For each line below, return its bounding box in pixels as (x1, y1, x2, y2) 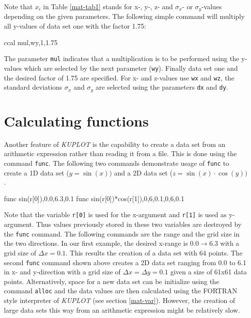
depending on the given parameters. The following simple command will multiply (4, 11, 245, 21)
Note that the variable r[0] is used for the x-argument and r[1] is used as (4, 209, 227, 220)
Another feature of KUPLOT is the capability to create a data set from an (4, 139, 226, 149)
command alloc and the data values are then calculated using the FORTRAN (4, 286, 237, 296)
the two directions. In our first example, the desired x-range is (4, 238, 188, 248)
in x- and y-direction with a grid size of (4, 267, 121, 277)
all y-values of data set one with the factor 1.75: (4, 21, 146, 31)
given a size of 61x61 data (170, 267, 247, 277)
